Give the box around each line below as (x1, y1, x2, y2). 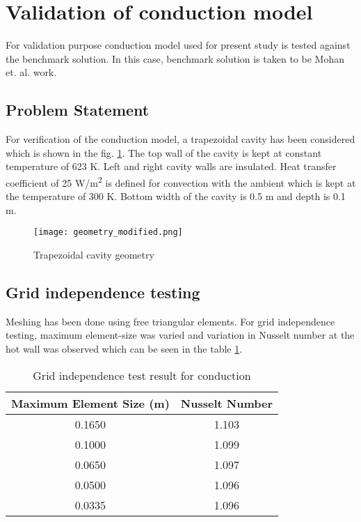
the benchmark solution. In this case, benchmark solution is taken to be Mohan (6, 51, 344, 66)
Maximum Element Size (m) (11, 394, 170, 411)
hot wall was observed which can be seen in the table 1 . (6, 341, 243, 355)
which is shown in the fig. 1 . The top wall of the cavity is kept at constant (6, 145, 322, 160)
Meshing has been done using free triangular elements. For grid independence (6, 314, 335, 328)
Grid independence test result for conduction (33, 367, 251, 383)
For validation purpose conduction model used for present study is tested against (6, 38, 351, 52)
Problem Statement (6, 99, 150, 121)
